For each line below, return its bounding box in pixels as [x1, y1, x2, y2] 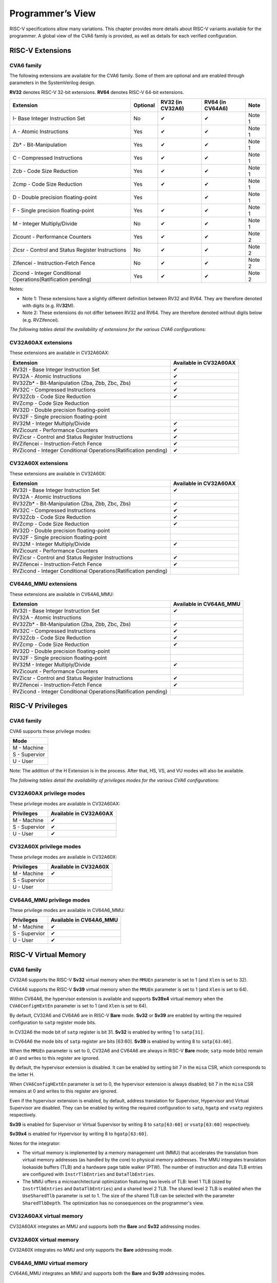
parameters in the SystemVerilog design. [9, 80, 95, 86]
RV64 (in [204, 99, 226, 106]
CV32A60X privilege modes [9, 843, 82, 850]
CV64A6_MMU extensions [9, 580, 77, 588]
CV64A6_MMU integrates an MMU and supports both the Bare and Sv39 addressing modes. [9, 1270, 206, 1276]
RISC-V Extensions [9, 46, 71, 55]
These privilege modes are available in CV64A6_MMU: [9, 907, 125, 913]
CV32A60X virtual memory [9, 1236, 80, 1243]
